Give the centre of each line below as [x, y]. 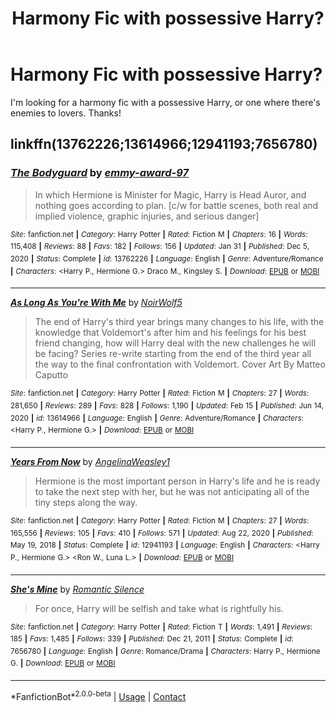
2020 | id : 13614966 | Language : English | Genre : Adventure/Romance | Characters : [157, 418]
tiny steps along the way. [86, 502]
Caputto [51, 375]
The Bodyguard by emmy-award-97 [100, 173]
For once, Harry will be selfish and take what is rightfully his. [159, 608]
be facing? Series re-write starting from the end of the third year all [173, 354]
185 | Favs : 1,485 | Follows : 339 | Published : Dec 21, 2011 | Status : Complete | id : [152, 639]
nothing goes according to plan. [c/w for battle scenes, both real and [176, 205]
